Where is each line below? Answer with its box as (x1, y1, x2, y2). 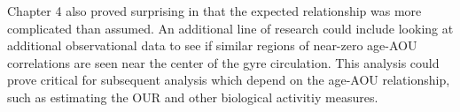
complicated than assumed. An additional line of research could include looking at (7, 19, 454, 37)
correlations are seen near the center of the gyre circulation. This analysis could (7, 53, 440, 71)
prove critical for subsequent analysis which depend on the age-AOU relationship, (7, 71, 450, 89)
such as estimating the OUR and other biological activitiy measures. (7, 87, 378, 106)
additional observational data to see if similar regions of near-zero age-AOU (7, 36, 417, 55)
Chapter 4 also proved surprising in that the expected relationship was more (7, 2, 422, 19)
